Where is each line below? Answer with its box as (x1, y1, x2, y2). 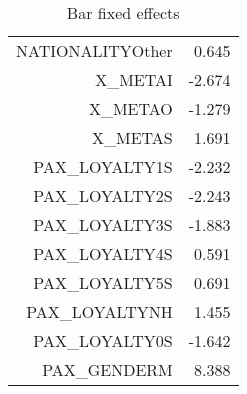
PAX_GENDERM (42, 358, 173, 381)
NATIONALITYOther (16, 39, 173, 62)
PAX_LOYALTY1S (33, 155, 173, 178)
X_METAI (95, 68, 173, 91)
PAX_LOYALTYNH (26, 300, 173, 323)
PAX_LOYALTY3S (33, 213, 173, 236)
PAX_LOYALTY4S (33, 242, 173, 265)
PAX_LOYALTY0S (33, 329, 173, 352)
